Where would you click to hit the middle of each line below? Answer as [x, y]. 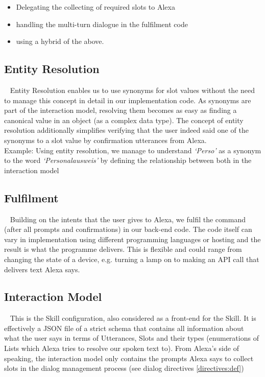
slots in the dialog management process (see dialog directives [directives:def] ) [124, 368]
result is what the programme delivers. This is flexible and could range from [123, 249]
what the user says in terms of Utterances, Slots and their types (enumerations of [131, 338]
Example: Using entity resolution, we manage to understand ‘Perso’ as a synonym [133, 150]
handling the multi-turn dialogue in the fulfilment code [102, 24]
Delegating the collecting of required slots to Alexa [95, 7]
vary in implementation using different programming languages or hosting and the [132, 239]
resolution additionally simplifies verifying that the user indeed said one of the [126, 130]
